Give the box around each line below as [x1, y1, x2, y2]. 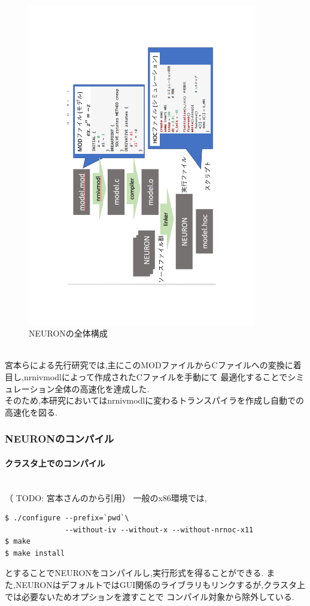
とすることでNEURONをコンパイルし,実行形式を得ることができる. [5, 566, 264, 579]
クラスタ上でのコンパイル [5, 456, 105, 469]
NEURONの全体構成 [29, 327, 108, 340]
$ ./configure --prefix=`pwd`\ [5, 514, 129, 523]
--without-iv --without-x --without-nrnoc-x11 [65, 525, 254, 534]
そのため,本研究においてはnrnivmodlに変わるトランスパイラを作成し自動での [5, 394, 304, 407]
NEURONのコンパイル [5, 431, 114, 446]
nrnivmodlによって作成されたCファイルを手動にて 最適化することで [23, 370, 288, 383]
